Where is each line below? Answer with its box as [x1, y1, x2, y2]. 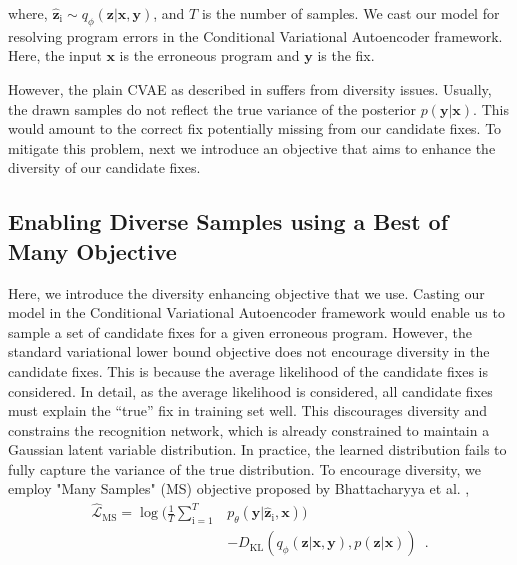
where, [8, 3, 48, 23]
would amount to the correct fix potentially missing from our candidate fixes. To [8, 118, 502, 139]
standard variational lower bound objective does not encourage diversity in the [8, 341, 490, 362]
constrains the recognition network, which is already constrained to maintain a [8, 419, 490, 440]
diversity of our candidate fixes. [8, 157, 201, 178]
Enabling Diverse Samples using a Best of [8, 206, 449, 237]
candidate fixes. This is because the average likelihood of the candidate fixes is [8, 360, 488, 381]
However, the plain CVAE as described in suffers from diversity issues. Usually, [8, 78, 492, 99]
